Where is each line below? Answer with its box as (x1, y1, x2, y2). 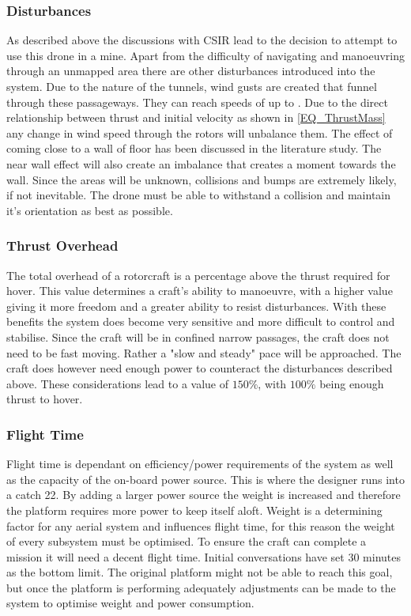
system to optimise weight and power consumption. (6, 595, 255, 611)
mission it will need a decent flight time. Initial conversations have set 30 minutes (6, 548, 401, 565)
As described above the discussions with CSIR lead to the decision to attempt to (6, 32, 398, 48)
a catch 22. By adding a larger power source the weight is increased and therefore (6, 486, 401, 503)
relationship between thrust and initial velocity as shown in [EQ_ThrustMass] (6, 109, 386, 126)
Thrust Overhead (6, 236, 119, 255)
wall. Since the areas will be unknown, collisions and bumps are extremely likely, (6, 171, 397, 187)
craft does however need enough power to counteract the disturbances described (6, 360, 393, 376)
